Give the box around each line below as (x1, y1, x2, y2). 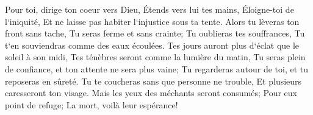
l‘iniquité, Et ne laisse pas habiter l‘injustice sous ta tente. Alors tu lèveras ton (5, 15, 300, 27)
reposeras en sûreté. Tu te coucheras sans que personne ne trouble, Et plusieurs (5, 74, 302, 87)
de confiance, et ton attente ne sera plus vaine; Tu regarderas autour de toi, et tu (5, 62, 309, 75)
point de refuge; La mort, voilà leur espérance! (5, 98, 178, 111)
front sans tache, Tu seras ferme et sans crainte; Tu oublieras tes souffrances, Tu (5, 27, 305, 40)
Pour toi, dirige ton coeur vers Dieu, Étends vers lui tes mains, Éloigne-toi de (5, 3, 294, 15)
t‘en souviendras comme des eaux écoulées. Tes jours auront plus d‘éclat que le (5, 38, 300, 51)
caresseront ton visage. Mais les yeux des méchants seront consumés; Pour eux (5, 86, 297, 99)
